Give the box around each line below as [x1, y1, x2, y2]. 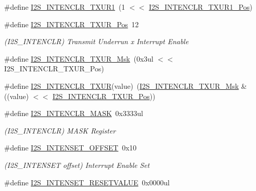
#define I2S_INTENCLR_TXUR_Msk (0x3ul [4, 53, 153, 64]
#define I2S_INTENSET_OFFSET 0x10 [4, 142, 137, 153]
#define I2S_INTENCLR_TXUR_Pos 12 [4, 18, 139, 29]
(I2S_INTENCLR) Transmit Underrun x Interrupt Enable [4, 36, 189, 47]
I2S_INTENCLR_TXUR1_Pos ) [149, 2, 253, 12]
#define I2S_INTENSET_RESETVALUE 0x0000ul [4, 177, 170, 187]
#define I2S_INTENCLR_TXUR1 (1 [4, 2, 125, 12]
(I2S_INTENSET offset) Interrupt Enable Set [4, 159, 150, 170]
